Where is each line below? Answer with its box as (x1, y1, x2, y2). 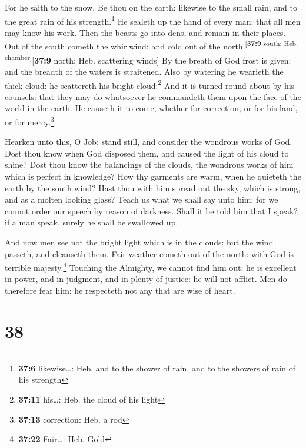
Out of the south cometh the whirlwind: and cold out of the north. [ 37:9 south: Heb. (5, 38, 298, 52)
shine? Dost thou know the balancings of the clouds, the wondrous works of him (5, 158, 294, 171)
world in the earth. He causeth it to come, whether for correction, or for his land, (5, 102, 298, 114)
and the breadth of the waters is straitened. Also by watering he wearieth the (5, 65, 284, 77)
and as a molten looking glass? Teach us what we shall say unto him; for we (5, 193, 278, 205)
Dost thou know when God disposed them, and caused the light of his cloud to (5, 147, 289, 159)
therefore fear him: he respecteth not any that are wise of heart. (5, 284, 235, 296)
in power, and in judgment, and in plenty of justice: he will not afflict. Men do (5, 273, 287, 285)
